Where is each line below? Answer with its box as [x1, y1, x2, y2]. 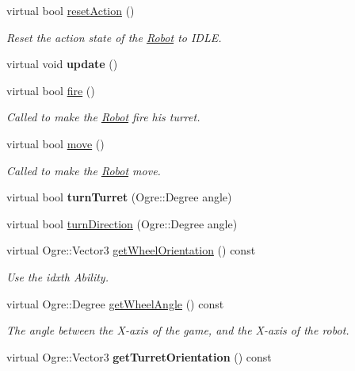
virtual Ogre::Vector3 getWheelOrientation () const [6, 242, 256, 258]
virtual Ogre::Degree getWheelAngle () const [6, 295, 224, 312]
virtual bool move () [6, 135, 105, 151]
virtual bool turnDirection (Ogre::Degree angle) [6, 215, 238, 231]
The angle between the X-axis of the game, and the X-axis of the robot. [6, 322, 349, 338]
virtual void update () [6, 55, 118, 72]
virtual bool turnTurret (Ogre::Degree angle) [6, 189, 232, 205]
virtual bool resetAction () [6, 2, 135, 18]
